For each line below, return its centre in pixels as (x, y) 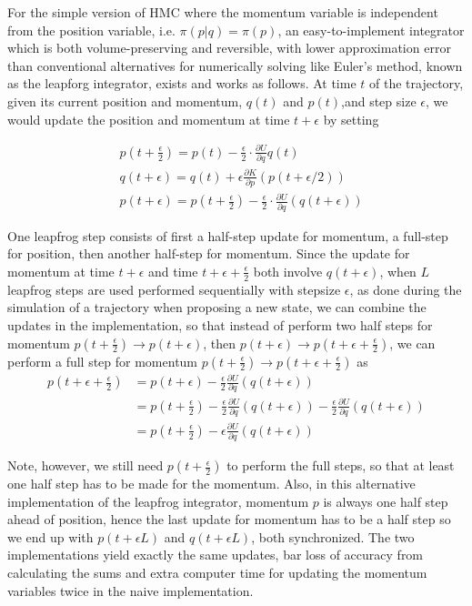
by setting (351, 119)
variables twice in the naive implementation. (131, 590)
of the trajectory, (417, 83)
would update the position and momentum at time (149, 119)
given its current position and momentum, (125, 101)
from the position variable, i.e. (91, 30)
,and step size (379, 101)
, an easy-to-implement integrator (371, 30)
